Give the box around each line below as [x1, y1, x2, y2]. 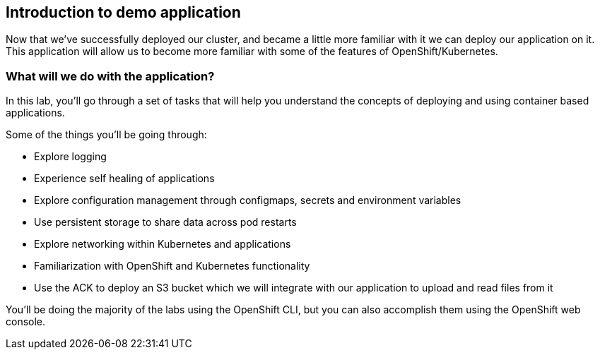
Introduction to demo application [6, 4, 241, 21]
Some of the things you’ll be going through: [6, 128, 207, 141]
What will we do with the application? [6, 68, 215, 83]
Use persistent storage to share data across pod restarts [34, 216, 297, 229]
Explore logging [34, 150, 107, 163]
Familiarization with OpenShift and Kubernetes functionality [34, 260, 310, 272]
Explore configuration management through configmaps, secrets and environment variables [34, 194, 461, 207]
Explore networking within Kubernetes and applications [34, 238, 291, 251]
